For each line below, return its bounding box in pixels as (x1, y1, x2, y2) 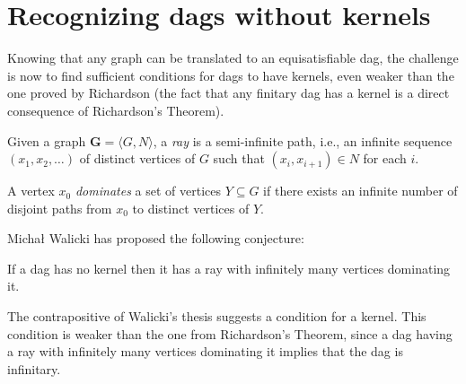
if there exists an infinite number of (263, 181, 458, 200)
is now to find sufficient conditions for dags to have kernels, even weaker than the (7, 65, 454, 84)
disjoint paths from (7, 198, 112, 217)
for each (363, 149, 407, 168)
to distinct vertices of (132, 198, 250, 217)
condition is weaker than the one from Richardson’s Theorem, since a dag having (7, 324, 453, 343)
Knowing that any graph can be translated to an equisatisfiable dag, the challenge (7, 48, 459, 67)
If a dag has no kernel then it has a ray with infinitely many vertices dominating (7, 258, 451, 277)
